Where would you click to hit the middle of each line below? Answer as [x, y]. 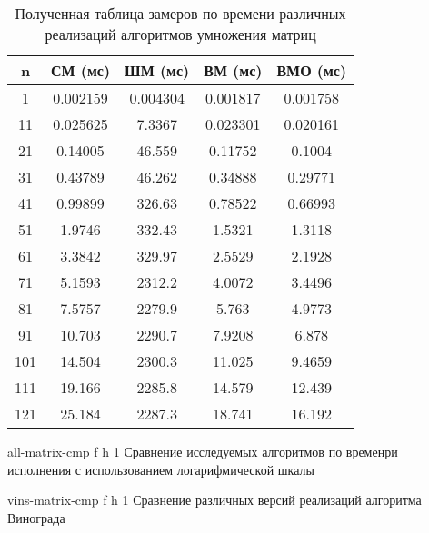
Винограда [36, 517]
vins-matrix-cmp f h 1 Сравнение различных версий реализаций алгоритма [214, 500]
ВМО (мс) [312, 70]
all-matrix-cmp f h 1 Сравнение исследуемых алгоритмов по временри [203, 451]
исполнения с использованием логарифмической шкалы [161, 469]
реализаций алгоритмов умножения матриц [180, 34]
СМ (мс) [81, 70]
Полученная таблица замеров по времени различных [180, 13]
